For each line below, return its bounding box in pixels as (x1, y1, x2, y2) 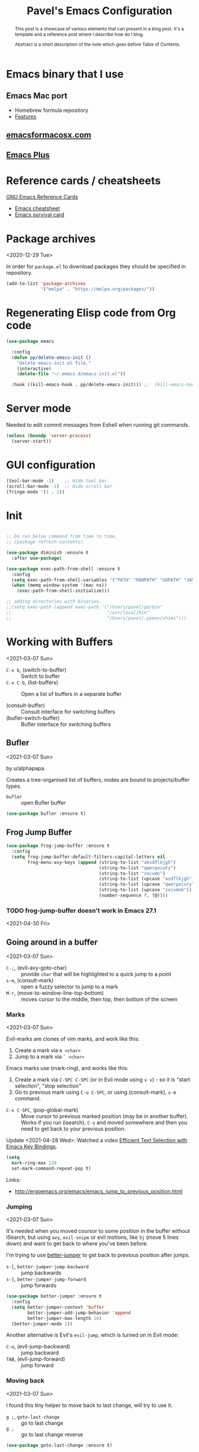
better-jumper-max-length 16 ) (27, 1315, 102, 1321)
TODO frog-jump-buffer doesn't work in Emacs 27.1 (6, 906, 157, 914)
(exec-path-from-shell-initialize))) (17, 588, 110, 594)
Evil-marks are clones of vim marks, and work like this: (6, 1035, 140, 1043)
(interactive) (17, 365, 52, 371)
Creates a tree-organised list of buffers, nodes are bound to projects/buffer (6, 776, 190, 783)
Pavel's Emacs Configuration (26, 4, 173, 18)
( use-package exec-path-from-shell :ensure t (6, 566, 120, 572)
